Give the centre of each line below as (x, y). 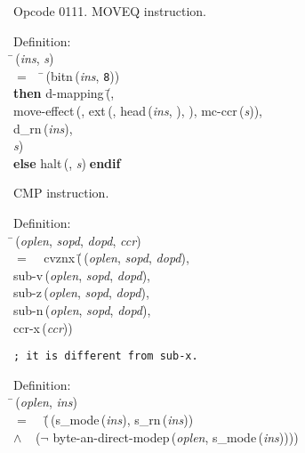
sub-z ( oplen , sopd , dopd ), (81, 292)
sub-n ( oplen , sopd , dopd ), (82, 309)
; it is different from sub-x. (106, 356)
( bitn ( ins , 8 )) (83, 75)
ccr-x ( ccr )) (43, 327)
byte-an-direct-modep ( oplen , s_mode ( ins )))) (176, 437)
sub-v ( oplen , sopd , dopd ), (82, 275)
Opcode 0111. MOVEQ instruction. (110, 11)
